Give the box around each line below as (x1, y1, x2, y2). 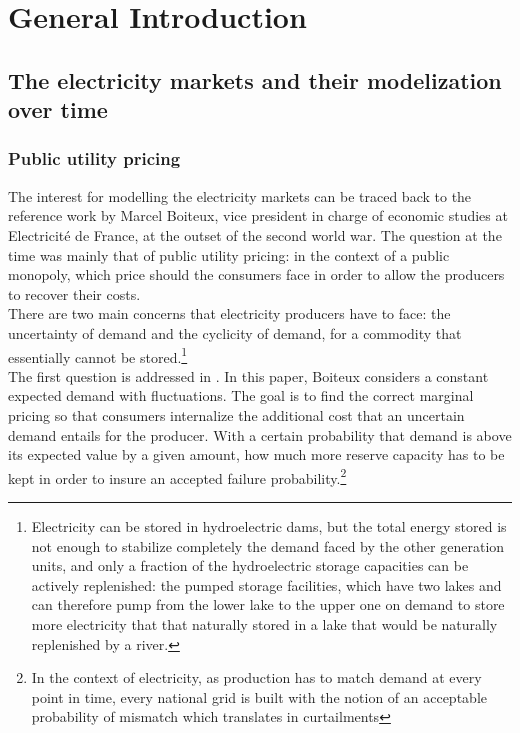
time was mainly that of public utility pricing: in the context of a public (8, 244, 450, 265)
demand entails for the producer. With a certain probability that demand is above (8, 424, 512, 445)
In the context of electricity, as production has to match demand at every (31, 667, 482, 688)
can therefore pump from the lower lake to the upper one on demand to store (31, 594, 505, 615)
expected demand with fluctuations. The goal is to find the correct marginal (8, 385, 474, 406)
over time (8, 94, 108, 125)
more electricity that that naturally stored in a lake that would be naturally (31, 613, 498, 634)
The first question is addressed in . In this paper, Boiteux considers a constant (8, 365, 489, 386)
